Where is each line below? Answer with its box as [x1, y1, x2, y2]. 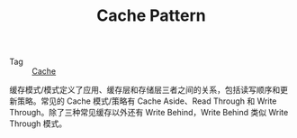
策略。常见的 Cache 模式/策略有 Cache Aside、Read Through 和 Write [16, 96, 277, 106]
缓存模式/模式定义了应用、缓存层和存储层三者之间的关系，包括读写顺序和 [9, 85, 281, 96]
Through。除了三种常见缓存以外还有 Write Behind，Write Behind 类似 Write [9, 107, 289, 118]
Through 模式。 [9, 118, 67, 129]
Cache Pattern [96, 5, 206, 26]
